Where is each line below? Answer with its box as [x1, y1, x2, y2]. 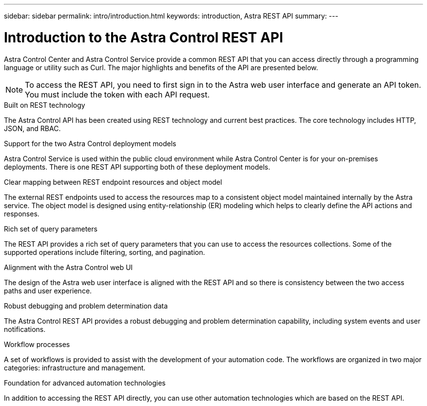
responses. [4, 209, 39, 218]
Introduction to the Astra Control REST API [4, 29, 283, 46]
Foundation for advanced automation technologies [4, 378, 166, 387]
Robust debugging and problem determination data [4, 301, 168, 310]
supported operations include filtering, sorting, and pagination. [4, 248, 205, 256]
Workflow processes [4, 340, 70, 348]
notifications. [4, 325, 46, 333]
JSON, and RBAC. [4, 124, 61, 133]
